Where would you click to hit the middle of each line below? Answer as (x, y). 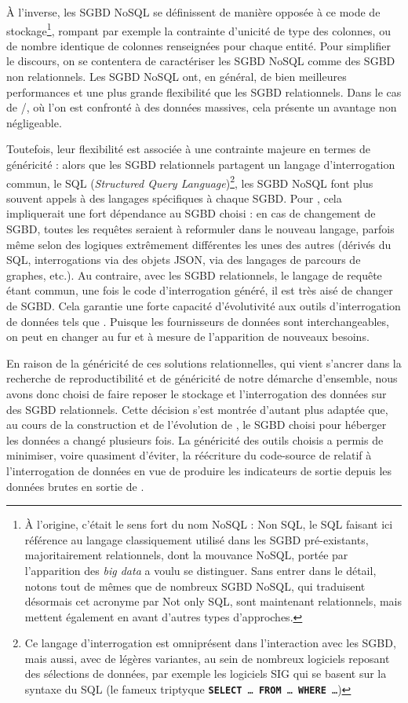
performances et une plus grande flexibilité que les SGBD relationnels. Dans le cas (204, 92)
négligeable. (34, 122)
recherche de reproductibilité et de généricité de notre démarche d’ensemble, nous (202, 378)
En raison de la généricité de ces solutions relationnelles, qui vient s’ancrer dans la (204, 362)
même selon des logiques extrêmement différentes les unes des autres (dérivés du (199, 244)
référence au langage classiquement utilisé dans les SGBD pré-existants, (197, 539)
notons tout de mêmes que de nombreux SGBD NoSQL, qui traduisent (195, 586)
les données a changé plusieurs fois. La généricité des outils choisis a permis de (195, 439)
